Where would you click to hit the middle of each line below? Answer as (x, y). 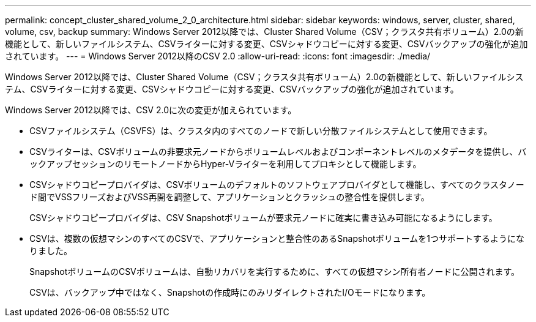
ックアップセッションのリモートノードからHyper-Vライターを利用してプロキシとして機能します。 (225, 164)
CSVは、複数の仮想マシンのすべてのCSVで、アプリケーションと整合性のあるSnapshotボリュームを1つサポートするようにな (277, 238)
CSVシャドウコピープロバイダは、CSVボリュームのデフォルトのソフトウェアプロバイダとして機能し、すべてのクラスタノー (277, 185)
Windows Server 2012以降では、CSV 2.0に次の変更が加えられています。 (151, 110)
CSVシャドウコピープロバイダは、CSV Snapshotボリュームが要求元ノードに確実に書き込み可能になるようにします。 (263, 218)
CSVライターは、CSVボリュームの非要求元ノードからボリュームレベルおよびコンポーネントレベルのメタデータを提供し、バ (278, 152)
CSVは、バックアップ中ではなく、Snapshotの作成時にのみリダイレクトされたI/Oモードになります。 (230, 292)
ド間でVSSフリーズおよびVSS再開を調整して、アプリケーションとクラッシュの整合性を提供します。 (229, 197)
